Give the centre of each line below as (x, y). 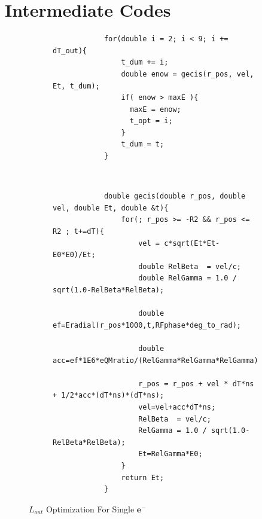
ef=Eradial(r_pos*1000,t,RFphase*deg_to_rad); (147, 325)
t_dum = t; (143, 144)
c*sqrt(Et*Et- (192, 243)
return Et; (143, 477)
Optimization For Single (90, 509)
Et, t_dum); (76, 86)
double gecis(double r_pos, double (175, 196)
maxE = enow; (155, 109)
